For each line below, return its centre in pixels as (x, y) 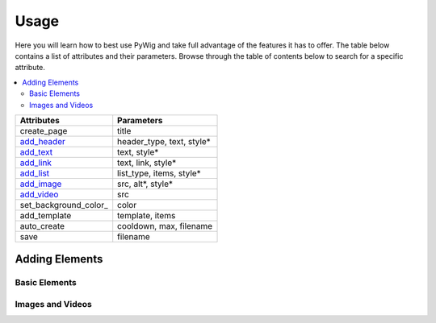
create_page (44, 130)
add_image (41, 184)
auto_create (42, 226)
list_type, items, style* (159, 173)
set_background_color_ (64, 205)
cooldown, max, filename (165, 226)
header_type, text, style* (164, 141)
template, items (147, 215)
